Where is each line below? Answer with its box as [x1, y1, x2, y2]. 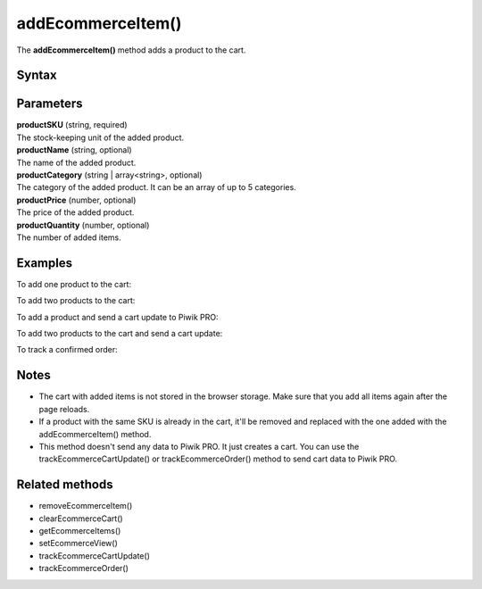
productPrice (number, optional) [16, 195, 137, 205]
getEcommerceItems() [38, 526, 121, 535]
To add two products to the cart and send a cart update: [16, 328, 223, 339]
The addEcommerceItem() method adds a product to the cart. [16, 45, 246, 55]
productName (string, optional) [16, 145, 133, 155]
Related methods [16, 477, 113, 493]
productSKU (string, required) [16, 120, 129, 130]
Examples [16, 255, 73, 270]
